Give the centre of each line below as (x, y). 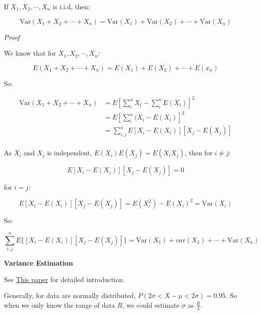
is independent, (70, 153)
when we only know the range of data (59, 305)
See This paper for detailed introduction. (64, 279)
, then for (199, 153)
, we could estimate (151, 305)
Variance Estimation (39, 263)
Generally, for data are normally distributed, (70, 295)
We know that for (30, 53)
